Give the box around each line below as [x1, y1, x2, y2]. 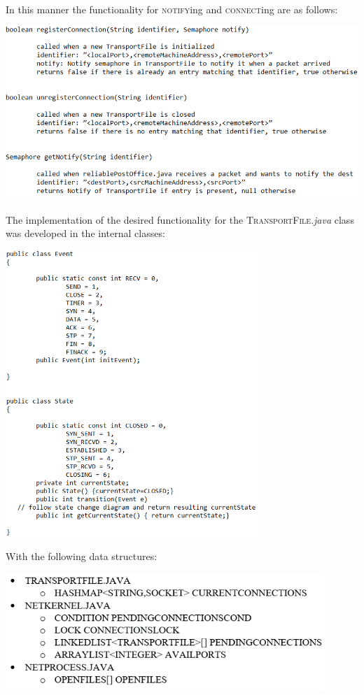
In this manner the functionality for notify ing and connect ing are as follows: [6, 1, 338, 16]
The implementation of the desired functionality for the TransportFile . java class [6, 212, 354, 227]
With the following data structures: [6, 549, 157, 564]
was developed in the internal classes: [6, 226, 165, 241]
